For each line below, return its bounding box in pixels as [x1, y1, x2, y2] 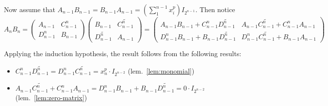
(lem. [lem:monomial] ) [128, 65, 195, 76]
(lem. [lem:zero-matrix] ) [15, 92, 87, 102]
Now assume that [4, 4, 55, 14]
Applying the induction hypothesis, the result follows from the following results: [4, 48, 242, 59]
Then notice [199, 4, 235, 14]
